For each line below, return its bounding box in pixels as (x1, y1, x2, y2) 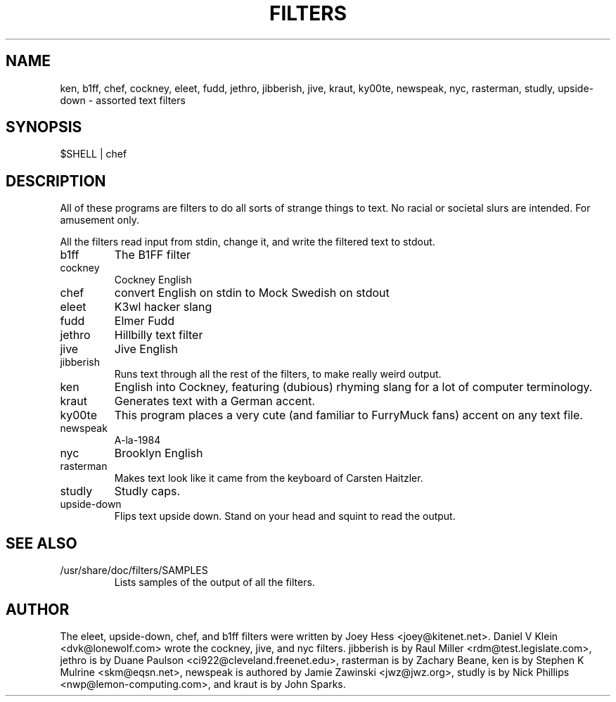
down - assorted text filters (60, 94, 186, 106)
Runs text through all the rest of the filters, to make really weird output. (114, 368, 442, 381)
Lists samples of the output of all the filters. (114, 576, 315, 589)
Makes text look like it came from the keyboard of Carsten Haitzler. (114, 472, 423, 485)
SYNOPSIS (6, 118, 82, 136)
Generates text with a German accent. (114, 394, 316, 409)
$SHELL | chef (60, 148, 127, 160)
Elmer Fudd (114, 314, 175, 328)
